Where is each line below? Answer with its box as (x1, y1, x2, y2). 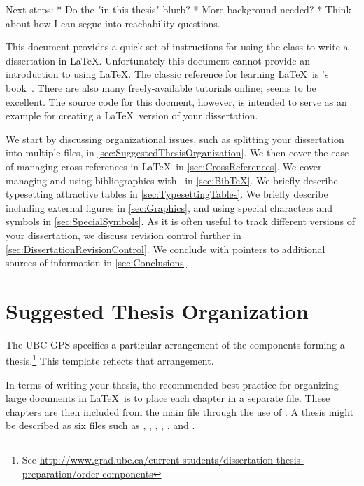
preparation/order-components (22, 466, 153, 480)
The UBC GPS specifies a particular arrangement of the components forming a (6, 337, 345, 351)
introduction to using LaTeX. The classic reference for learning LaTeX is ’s (6, 67, 329, 81)
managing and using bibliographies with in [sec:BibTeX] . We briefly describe (6, 173, 338, 187)
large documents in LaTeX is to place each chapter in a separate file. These (6, 391, 330, 405)
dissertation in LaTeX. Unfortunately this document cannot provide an (6, 53, 310, 67)
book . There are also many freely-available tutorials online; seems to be (6, 80, 316, 95)
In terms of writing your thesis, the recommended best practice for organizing (6, 377, 339, 391)
